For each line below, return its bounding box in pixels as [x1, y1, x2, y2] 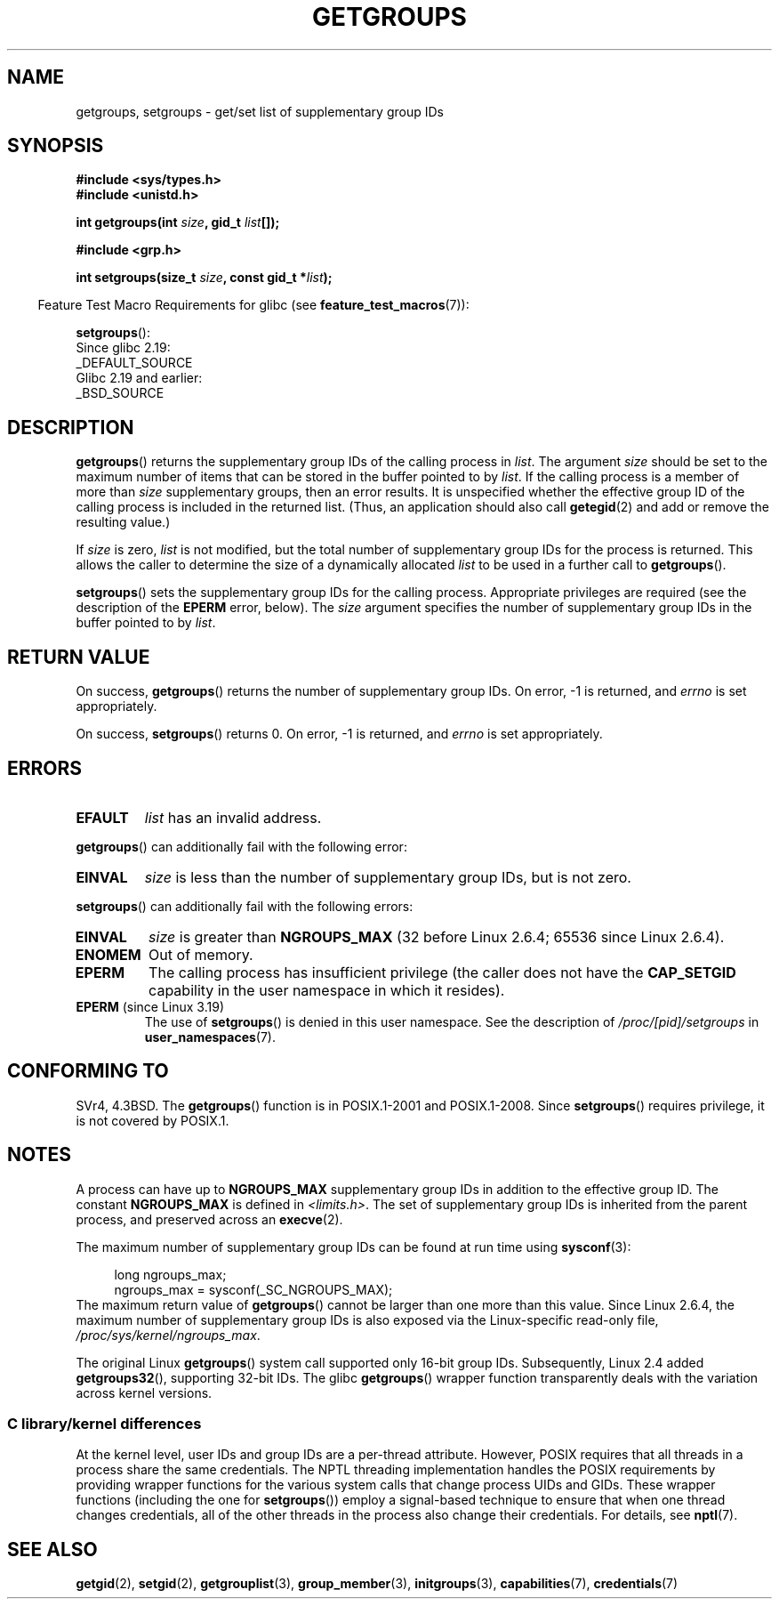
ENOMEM [75, 945, 141, 964]
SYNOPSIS [7, 134, 104, 157]
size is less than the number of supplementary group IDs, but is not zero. [144, 868, 631, 886]
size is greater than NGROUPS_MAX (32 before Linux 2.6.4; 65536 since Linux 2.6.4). [149, 927, 725, 946]
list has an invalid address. [144, 808, 322, 827]
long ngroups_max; [114, 1266, 227, 1282]
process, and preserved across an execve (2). [76, 1211, 343, 1227]
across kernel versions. [76, 1384, 213, 1400]
